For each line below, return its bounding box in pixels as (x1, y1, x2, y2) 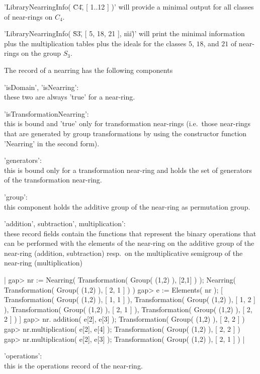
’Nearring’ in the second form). (4, 138, 100, 148)
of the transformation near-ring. (4, 174, 102, 185)
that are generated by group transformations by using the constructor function (4, 128, 247, 138)
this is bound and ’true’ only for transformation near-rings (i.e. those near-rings (4, 118, 251, 129)
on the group (21, 48, 61, 58)
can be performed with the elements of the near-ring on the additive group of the (4, 238, 254, 248)
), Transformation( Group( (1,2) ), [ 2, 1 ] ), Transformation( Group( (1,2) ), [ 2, (4, 304, 252, 314)
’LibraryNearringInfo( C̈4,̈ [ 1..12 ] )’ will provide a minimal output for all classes (4, 2, 254, 12)
